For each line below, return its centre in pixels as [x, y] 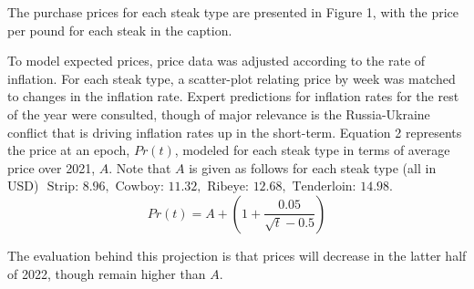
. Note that [140, 167]
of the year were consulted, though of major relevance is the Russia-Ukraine [219, 114]
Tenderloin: [324, 187]
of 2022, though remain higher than [107, 273]
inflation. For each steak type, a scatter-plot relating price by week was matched [232, 78]
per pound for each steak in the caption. [120, 30]
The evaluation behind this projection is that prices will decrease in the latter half [237, 255]
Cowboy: [139, 187]
